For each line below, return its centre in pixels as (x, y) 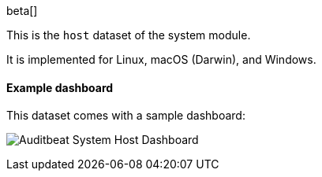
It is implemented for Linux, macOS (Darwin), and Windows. (161, 59)
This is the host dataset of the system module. (129, 35)
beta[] (22, 11)
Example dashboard (60, 87)
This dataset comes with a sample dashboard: (126, 116)
